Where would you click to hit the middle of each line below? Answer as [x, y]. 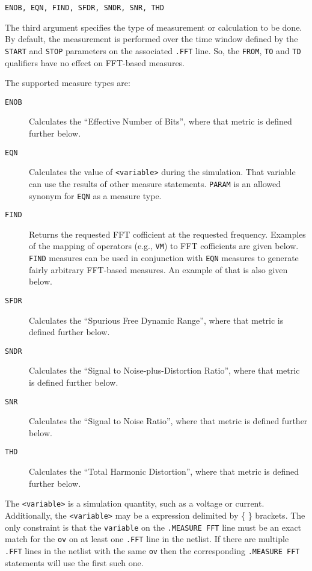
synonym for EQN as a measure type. [95, 195]
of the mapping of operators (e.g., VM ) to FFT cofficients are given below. [164, 246]
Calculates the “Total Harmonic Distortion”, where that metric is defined [164, 471]
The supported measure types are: [68, 83]
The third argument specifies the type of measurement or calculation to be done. [154, 27]
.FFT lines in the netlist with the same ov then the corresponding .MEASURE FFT [152, 550]
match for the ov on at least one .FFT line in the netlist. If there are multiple [147, 539]
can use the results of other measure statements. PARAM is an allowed [155, 183]
